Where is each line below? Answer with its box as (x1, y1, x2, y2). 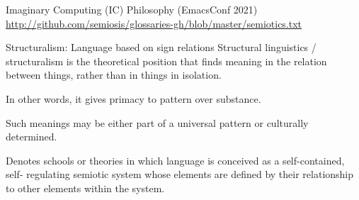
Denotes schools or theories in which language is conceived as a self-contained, (6, 152, 345, 167)
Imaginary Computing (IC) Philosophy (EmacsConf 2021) (6, 2, 258, 16)
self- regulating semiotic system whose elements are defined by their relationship (6, 167, 354, 182)
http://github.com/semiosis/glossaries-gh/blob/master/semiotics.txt (6, 16, 302, 30)
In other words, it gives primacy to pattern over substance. (6, 91, 261, 106)
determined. (6, 129, 57, 144)
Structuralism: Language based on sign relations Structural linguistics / (6, 40, 317, 55)
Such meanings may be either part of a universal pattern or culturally (6, 115, 309, 130)
